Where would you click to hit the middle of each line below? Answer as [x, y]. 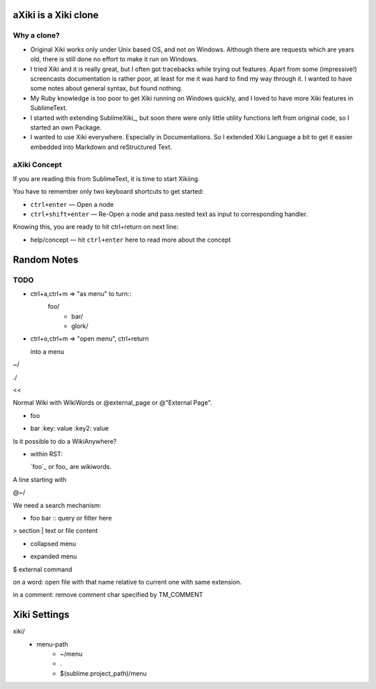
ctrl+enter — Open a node [72, 204]
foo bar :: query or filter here [71, 518]
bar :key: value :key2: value [70, 428]
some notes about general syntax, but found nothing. [107, 88]
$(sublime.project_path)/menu [104, 673]
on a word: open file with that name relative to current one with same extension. [127, 582]
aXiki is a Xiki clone [56, 15]
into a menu [47, 351]
